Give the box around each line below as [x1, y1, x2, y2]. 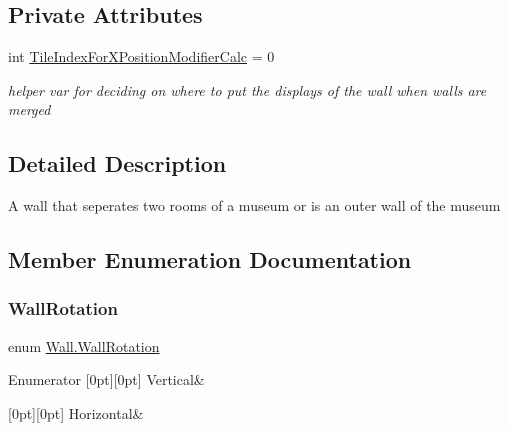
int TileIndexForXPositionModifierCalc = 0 [8, 46, 275, 67]
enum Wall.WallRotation [8, 335, 160, 356]
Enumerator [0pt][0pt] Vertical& [8, 369, 205, 390]
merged [8, 99, 51, 120]
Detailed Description [8, 148, 227, 179]
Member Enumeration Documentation [8, 244, 412, 275]
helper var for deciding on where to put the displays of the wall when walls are [8, 79, 487, 100]
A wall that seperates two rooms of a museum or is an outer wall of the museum [8, 195, 501, 216]
